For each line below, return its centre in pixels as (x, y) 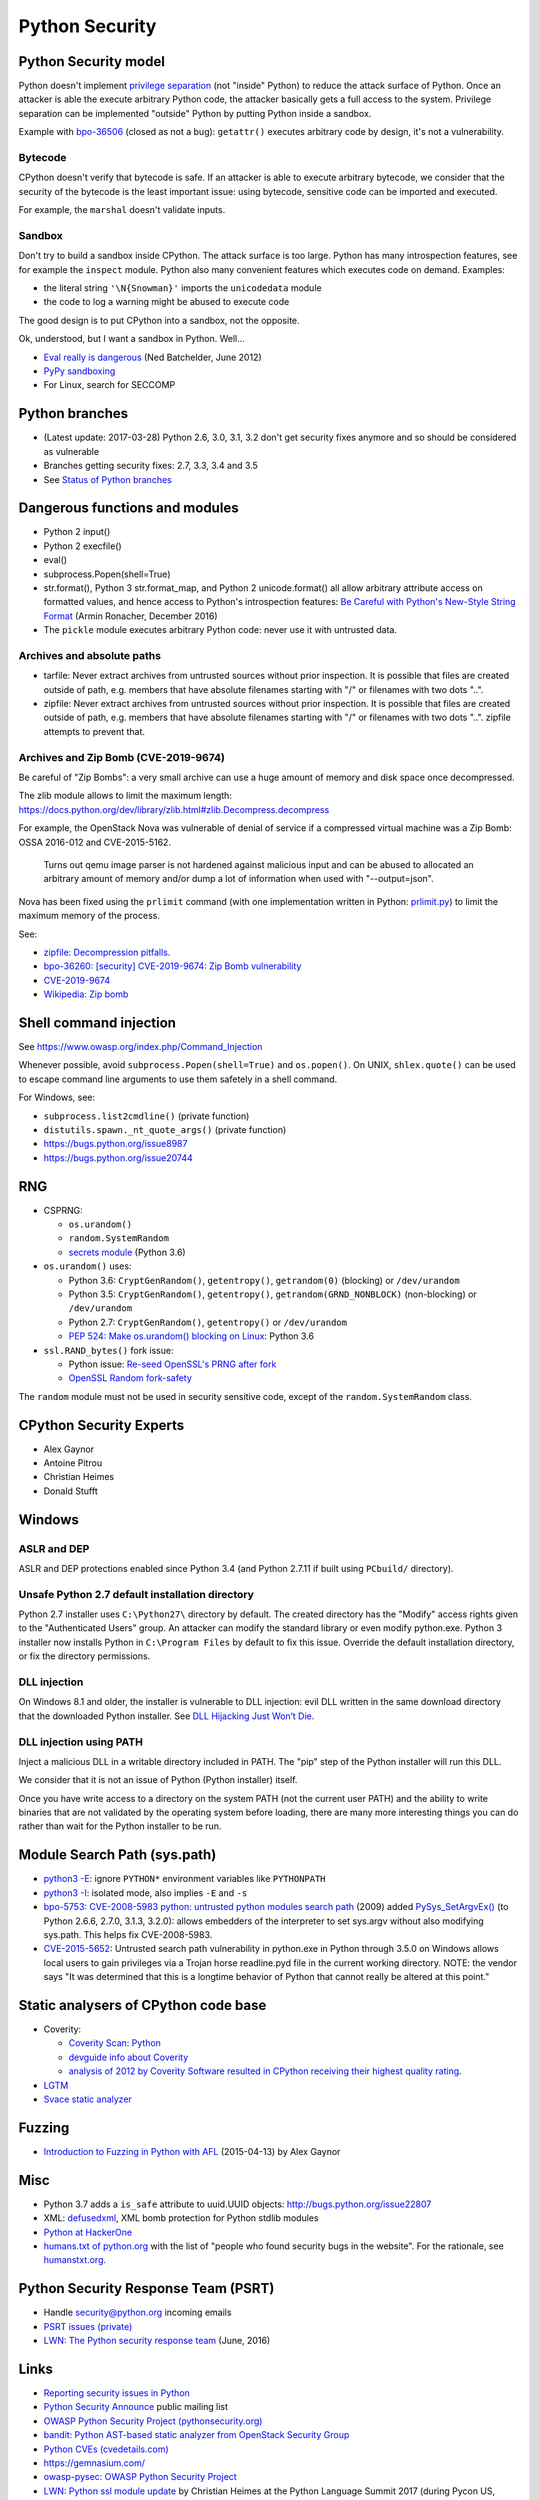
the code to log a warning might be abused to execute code (166, 302)
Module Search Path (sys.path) (117, 1855)
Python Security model (91, 61)
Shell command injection (97, 1022)
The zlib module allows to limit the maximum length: (125, 796)
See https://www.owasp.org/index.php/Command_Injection (140, 1046)
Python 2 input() (77, 532)
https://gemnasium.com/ (94, 2462)
